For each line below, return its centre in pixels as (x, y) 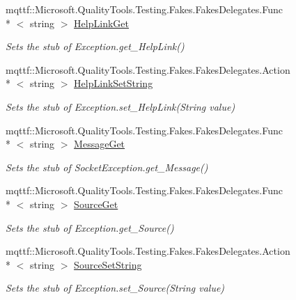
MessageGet (100, 144)
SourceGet (96, 204)
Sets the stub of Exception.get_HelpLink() (95, 46)
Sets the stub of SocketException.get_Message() (107, 167)
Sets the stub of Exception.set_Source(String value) (115, 288)
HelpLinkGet (101, 23)
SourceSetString (108, 264)
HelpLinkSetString (114, 83)
